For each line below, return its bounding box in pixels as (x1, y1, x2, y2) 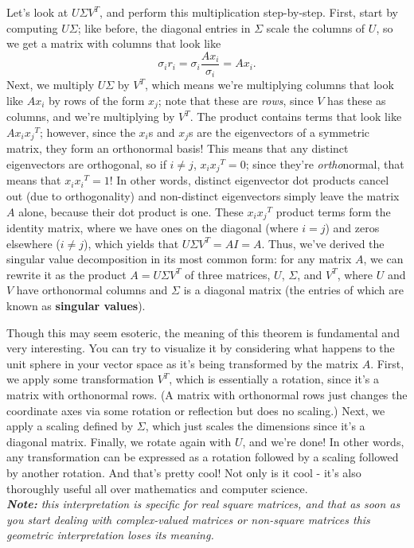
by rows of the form (49, 91, 145, 108)
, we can (363, 251, 404, 267)
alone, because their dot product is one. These (18, 203, 244, 220)
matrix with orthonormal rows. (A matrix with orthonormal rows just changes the (6, 387, 408, 403)
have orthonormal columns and (16, 282, 168, 298)
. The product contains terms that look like (189, 108, 402, 125)
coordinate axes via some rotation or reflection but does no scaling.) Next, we (6, 402, 385, 418)
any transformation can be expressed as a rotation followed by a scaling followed (6, 449, 399, 465)
